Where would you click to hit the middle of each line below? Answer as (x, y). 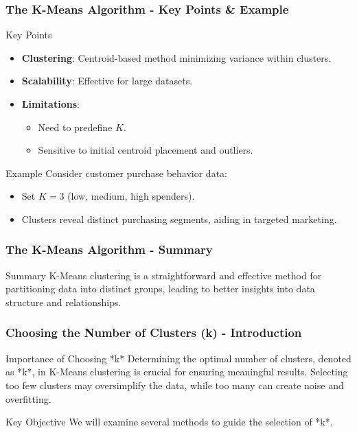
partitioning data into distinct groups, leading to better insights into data (160, 289)
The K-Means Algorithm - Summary (109, 249)
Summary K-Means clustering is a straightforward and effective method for (164, 275)
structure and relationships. (64, 302)
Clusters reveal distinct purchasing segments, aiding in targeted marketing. (179, 219)
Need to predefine (75, 127)
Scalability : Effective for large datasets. (107, 81)
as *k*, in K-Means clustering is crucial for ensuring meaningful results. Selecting (177, 372)
